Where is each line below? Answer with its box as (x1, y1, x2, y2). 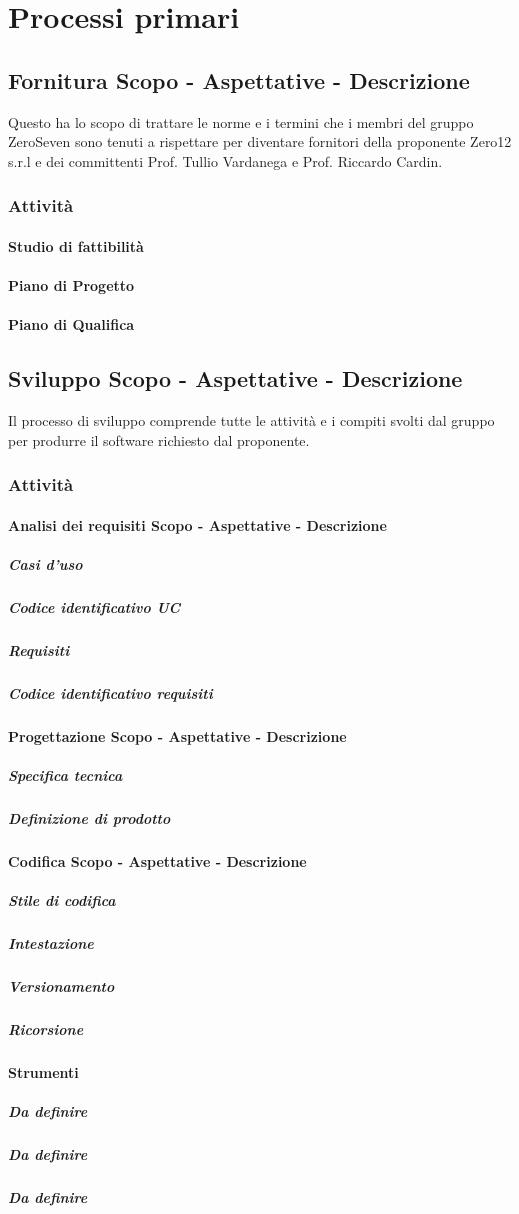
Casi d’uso (8, 553, 83, 574)
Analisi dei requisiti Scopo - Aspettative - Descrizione (8, 514, 387, 535)
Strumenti (8, 1061, 79, 1082)
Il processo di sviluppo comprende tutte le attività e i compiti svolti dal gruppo (8, 409, 495, 430)
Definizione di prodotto (8, 807, 171, 828)
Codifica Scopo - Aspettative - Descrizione (8, 850, 307, 871)
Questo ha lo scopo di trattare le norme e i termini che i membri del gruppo (8, 111, 474, 132)
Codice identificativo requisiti (8, 682, 213, 703)
